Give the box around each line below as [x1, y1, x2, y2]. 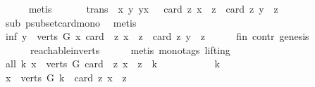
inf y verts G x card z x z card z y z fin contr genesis [5, 29, 309, 43]
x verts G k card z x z [5, 69, 127, 84]
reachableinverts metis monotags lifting [30, 42, 230, 57]
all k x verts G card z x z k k [5, 56, 220, 71]
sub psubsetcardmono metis [5, 15, 137, 29]
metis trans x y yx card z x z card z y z [28, 1, 278, 15]
